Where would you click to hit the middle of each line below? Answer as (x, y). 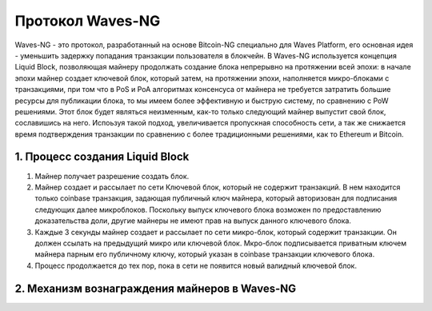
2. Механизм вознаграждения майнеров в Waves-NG (155, 288)
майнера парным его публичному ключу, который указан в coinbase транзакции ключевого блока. (205, 254)
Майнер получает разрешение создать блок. (112, 176)
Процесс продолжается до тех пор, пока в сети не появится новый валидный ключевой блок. (196, 265)
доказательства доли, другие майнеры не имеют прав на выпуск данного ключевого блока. (193, 221)
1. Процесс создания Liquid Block (102, 157)
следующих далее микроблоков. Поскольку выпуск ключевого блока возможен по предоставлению (208, 209)
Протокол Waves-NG (88, 21)
